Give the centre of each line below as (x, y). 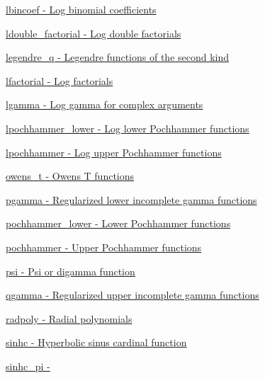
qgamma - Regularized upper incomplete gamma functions (132, 295)
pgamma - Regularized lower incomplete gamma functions (131, 199)
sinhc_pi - (28, 366)
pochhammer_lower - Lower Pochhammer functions (118, 223)
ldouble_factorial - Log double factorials (94, 33)
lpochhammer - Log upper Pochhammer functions (114, 152)
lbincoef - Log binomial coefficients (81, 9)
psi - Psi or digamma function (71, 271)
